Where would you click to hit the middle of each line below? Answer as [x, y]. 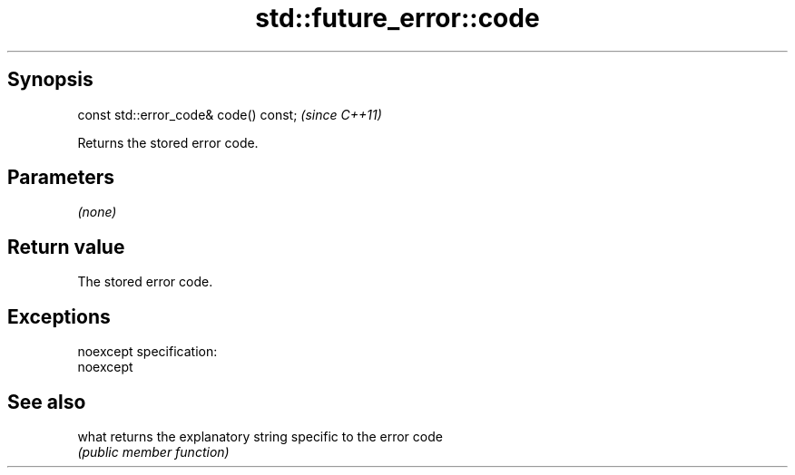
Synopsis [50, 80]
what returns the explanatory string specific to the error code [260, 436]
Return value [66, 247]
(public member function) [153, 451]
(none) [97, 212]
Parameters [61, 178]
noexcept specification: [147, 352]
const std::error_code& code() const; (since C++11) [230, 114]
